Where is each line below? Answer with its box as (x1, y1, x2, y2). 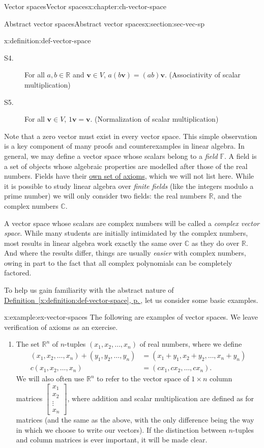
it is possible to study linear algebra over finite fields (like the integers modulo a (4, 180, 254, 191)
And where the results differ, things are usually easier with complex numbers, (4, 247, 246, 258)
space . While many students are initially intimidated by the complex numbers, (4, 228, 248, 238)
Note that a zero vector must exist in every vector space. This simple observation (4, 130, 257, 141)
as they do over (191, 237, 240, 248)
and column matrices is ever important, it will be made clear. (16, 434, 208, 445)
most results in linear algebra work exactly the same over (4, 237, 183, 248)
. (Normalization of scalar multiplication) (90, 114, 219, 124)
